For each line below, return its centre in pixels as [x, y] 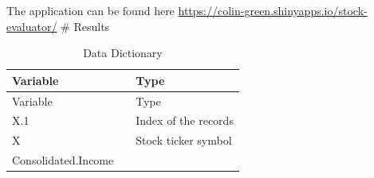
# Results [85, 26]
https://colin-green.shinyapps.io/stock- [273, 10]
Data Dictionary [123, 53]
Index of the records [185, 120]
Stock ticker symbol [184, 140]
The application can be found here [91, 10]
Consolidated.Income [63, 160]
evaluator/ [32, 26]
